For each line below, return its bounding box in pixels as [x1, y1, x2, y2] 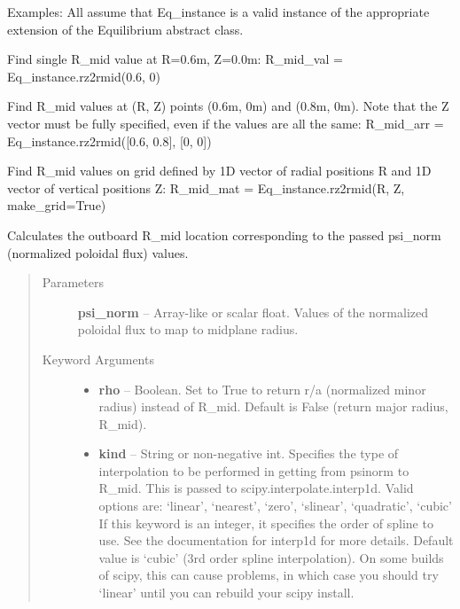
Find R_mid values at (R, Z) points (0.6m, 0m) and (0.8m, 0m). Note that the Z [7, 97, 449, 115]
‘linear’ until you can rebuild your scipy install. [98, 583, 355, 602]
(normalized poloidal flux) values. [7, 243, 189, 262]
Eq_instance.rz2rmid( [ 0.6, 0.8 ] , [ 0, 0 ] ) [7, 131, 212, 150]
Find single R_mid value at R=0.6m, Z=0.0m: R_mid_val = [7, 50, 343, 68]
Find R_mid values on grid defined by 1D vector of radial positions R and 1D [7, 161, 432, 180]
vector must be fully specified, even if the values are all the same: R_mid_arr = [7, 113, 444, 132]
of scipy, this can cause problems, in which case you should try [98, 566, 439, 584]
